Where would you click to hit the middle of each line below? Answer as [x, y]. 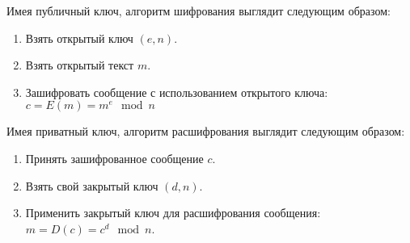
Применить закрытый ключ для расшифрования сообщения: [173, 213]
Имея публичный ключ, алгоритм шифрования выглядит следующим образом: [199, 10]
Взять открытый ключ [79, 38]
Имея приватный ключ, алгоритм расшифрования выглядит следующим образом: [206, 131]
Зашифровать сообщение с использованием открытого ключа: [177, 92]
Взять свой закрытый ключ [92, 185]
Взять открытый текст [80, 65]
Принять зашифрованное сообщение [114, 158]
